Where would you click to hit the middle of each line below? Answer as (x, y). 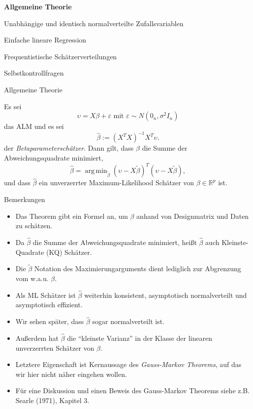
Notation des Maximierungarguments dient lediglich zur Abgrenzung (138, 268)
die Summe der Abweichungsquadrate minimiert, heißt (115, 242)
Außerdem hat (37, 338)
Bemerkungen (25, 199)
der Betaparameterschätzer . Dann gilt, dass (69, 148)
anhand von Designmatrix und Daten (193, 216)
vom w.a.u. (32, 278)
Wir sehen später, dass (50, 321)
